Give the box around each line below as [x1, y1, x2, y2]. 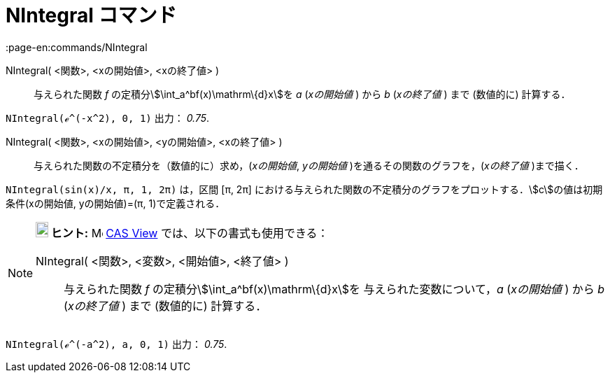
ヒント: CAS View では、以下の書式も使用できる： [50, 225, 329, 240]
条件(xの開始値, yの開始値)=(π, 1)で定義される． [6, 197, 225, 209]
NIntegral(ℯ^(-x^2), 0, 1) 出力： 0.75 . [6, 111, 210, 124]
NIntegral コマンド [6, 3, 177, 27]
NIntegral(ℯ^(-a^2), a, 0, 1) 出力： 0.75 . [6, 337, 227, 350]
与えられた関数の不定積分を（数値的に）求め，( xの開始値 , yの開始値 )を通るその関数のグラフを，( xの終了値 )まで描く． [34, 159, 584, 171]
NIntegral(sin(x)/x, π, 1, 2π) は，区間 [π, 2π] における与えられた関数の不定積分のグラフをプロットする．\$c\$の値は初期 [6, 183, 603, 195]
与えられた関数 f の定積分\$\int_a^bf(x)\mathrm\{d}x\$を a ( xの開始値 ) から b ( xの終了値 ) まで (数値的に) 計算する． [34, 87, 571, 100]
